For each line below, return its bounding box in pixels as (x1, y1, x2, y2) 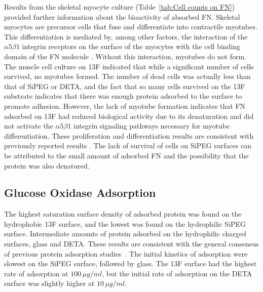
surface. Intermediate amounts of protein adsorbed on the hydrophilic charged (4, 228, 246, 239)
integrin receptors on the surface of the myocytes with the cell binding (22, 41, 241, 52)
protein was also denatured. (4, 160, 90, 171)
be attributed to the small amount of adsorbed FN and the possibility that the (4, 150, 249, 160)
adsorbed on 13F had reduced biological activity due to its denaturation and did (4, 110, 254, 121)
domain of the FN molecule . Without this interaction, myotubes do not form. (4, 51, 247, 61)
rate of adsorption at (4, 268, 68, 278)
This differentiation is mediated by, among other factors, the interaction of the (4, 31, 248, 41)
